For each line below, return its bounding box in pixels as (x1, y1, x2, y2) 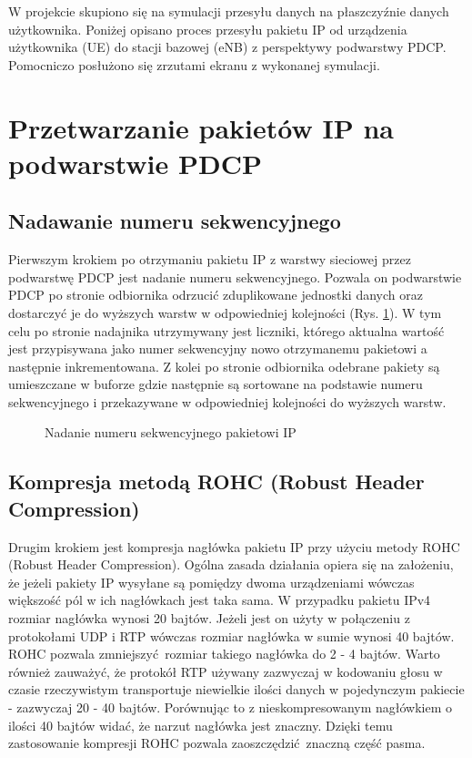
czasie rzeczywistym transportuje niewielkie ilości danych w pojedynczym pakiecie (8, 680, 465, 699)
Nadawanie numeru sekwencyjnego (8, 207, 341, 235)
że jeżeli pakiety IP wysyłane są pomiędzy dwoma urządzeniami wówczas (8, 572, 415, 591)
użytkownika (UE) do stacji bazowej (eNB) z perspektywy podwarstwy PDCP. (8, 37, 447, 56)
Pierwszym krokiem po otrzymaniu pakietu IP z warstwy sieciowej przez (8, 250, 411, 269)
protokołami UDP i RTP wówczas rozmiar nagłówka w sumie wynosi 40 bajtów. (8, 626, 455, 645)
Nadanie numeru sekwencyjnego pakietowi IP (45, 423, 296, 442)
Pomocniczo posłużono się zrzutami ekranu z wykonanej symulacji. (8, 55, 380, 74)
